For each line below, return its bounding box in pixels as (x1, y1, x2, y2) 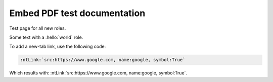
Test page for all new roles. (9, 25, 66, 31)
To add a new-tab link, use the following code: (9, 43, 106, 50)
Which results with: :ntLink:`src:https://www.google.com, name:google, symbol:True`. (9, 70, 187, 76)
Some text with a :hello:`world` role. (9, 34, 83, 40)
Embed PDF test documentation (9, 8, 146, 19)
